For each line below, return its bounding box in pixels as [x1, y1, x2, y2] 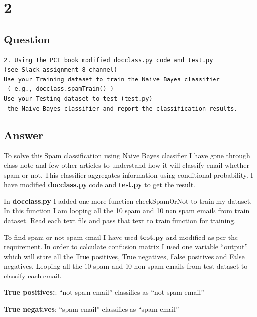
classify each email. [4, 270, 62, 280]
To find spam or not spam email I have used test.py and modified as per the [4, 232, 238, 242]
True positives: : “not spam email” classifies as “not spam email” [4, 287, 204, 297]
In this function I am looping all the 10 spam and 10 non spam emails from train [4, 205, 250, 216]
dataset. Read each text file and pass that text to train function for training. [4, 215, 236, 225]
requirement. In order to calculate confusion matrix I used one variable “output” [4, 241, 248, 252]
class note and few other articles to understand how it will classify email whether [4, 159, 250, 170]
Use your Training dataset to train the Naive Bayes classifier [4, 76, 220, 83]
